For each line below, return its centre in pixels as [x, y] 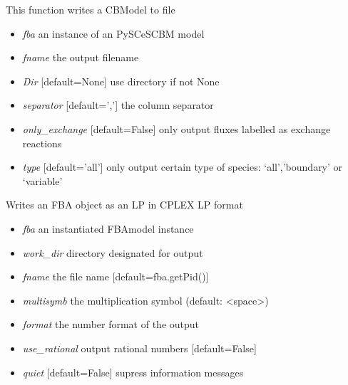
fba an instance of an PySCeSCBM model [113, 33]
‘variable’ [42, 180]
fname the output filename [81, 57]
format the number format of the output [111, 324]
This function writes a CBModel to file [91, 9]
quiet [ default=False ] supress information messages [133, 372]
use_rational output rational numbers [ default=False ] [139, 348]
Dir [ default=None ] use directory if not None [121, 81]
